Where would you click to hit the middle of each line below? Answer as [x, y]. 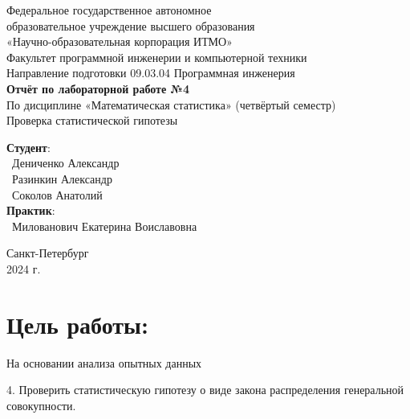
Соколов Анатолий [57, 194]
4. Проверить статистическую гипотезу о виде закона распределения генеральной [205, 390]
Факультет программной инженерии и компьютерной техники [157, 57]
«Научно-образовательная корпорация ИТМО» [120, 41]
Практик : [31, 210]
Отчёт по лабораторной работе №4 [98, 88]
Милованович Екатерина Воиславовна [104, 226]
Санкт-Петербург [48, 253]
